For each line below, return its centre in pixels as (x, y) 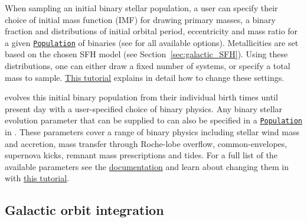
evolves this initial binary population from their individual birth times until (141, 97)
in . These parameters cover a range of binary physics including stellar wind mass (152, 132)
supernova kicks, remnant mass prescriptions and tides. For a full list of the (141, 155)
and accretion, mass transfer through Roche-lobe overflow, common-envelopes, (146, 143)
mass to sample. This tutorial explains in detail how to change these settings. (145, 77)
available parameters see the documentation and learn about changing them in (147, 166)
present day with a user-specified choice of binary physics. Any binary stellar (144, 108)
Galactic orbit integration (84, 210)
